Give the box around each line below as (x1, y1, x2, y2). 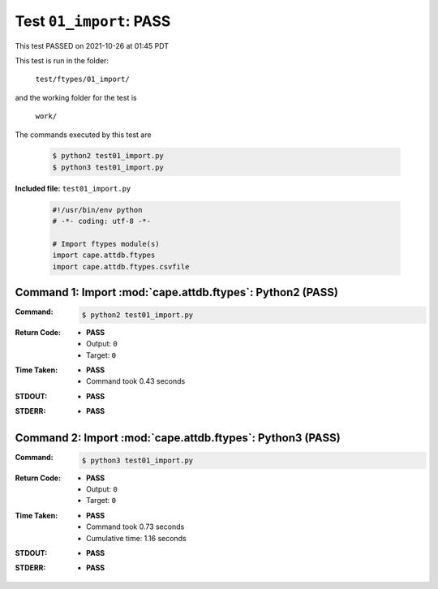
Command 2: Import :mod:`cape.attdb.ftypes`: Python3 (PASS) (15, 431, 341, 445)
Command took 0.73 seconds (86, 522, 185, 531)
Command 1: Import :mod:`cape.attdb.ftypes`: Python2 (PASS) (15, 286, 338, 299)
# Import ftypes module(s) (52, 239, 160, 249)
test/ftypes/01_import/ (35, 75, 130, 84)
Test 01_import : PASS (15, 12, 171, 30)
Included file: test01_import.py (15, 183, 131, 193)
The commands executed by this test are (15, 130, 152, 140)
